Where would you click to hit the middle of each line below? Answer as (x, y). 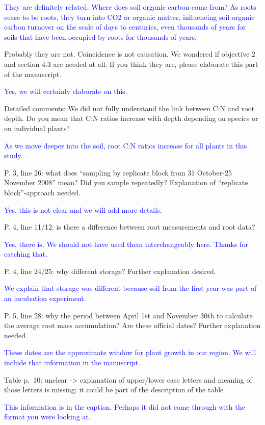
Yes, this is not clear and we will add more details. (83, 209)
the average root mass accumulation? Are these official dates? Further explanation (132, 325)
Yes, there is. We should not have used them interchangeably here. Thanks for (126, 244)
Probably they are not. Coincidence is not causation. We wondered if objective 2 (130, 54)
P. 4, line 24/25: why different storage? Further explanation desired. (110, 271)
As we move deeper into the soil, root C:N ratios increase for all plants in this (126, 145)
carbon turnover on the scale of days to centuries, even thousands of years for (125, 27)
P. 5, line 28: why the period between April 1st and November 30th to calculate (128, 315)
